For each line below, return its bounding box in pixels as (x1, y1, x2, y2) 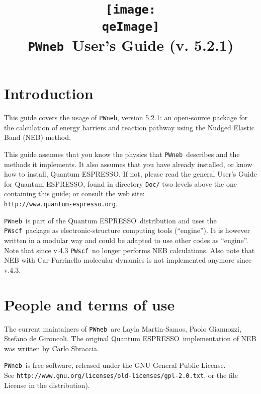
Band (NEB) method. (4, 132, 71, 142)
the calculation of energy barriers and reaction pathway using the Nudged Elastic (4, 122, 255, 132)
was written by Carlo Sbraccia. (4, 343, 99, 353)
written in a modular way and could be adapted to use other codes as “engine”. (4, 234, 248, 245)
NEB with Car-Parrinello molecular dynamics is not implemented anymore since (4, 255, 252, 265)
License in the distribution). (4, 379, 90, 390)
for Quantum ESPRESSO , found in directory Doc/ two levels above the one (4, 178, 237, 189)
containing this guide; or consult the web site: (4, 188, 145, 199)
